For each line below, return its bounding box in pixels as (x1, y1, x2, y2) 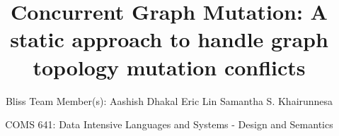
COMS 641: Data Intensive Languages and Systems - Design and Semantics (5, 117, 333, 132)
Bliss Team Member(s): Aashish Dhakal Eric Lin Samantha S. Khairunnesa (5, 93, 333, 108)
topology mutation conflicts (33, 52, 306, 81)
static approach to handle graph (10, 25, 328, 54)
